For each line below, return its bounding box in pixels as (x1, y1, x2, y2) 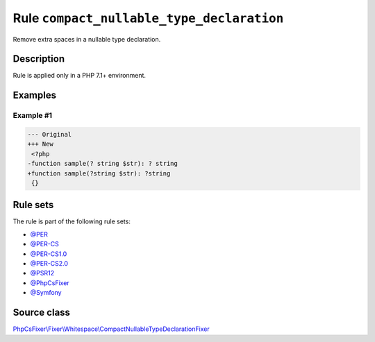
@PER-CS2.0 (30, 259, 69, 268)
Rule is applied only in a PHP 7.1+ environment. (12, 71, 146, 80)
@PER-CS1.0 (30, 250, 67, 258)
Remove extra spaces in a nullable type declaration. (12, 35, 161, 43)
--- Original (27, 130, 72, 139)
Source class (12, 307, 71, 318)
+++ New (27, 140, 53, 148)
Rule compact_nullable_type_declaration (12, 10, 284, 26)
